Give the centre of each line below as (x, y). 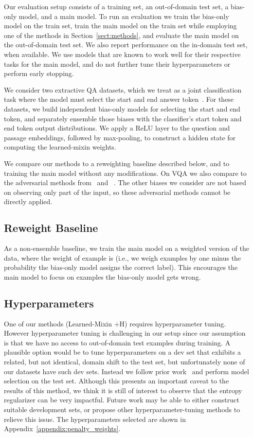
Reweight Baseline (51, 228)
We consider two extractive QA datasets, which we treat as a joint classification (123, 89)
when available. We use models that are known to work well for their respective (122, 54)
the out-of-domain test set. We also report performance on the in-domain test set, (126, 45)
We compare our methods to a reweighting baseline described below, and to (117, 163)
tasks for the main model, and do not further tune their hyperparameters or (117, 64)
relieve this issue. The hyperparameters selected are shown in (95, 419)
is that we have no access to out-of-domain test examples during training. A (117, 342)
